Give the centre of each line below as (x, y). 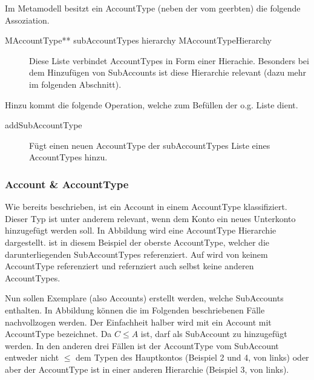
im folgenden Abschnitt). (75, 84)
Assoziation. (27, 20)
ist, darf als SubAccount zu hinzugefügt (214, 334)
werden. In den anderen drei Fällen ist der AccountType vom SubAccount (142, 345)
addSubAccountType (44, 125)
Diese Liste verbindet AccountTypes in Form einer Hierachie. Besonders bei (169, 60)
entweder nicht (32, 357)
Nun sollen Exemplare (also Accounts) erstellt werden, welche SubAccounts (144, 298)
